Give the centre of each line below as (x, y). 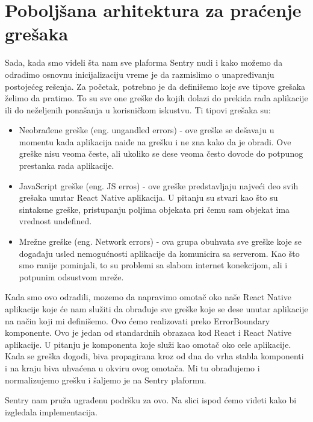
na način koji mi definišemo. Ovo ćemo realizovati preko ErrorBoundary (138, 320)
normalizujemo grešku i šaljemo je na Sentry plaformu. (106, 379)
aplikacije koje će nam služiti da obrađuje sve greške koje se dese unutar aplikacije (156, 309)
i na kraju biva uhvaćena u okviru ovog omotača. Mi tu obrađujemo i (132, 367)
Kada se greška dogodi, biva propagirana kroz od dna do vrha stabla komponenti (154, 356)
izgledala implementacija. (51, 411)
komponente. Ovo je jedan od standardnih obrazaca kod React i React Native (148, 332)
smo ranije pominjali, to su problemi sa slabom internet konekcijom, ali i (153, 265)
